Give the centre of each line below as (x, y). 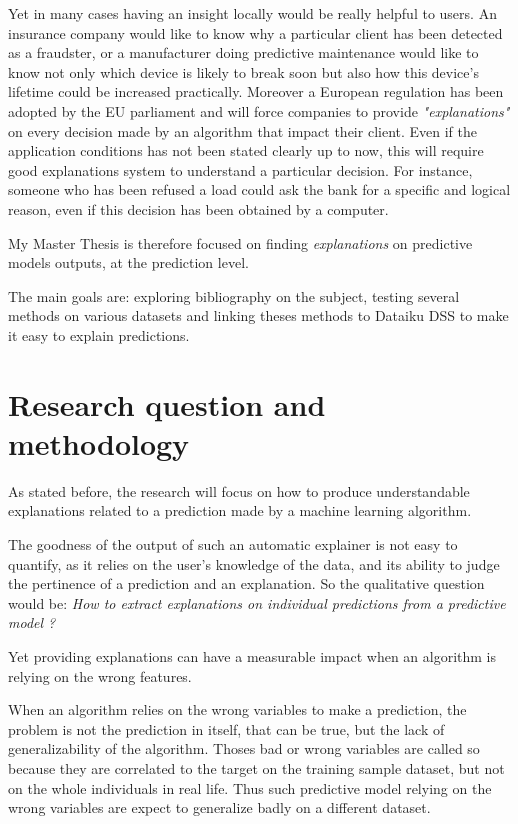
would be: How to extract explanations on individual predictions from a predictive (257, 602)
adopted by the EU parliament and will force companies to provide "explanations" (259, 110)
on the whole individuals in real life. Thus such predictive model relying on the (250, 787)
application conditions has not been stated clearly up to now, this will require (246, 150)
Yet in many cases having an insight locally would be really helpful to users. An (252, 13)
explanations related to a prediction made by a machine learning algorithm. (240, 510)
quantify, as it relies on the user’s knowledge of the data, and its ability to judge (254, 563)
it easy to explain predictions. (99, 334)
